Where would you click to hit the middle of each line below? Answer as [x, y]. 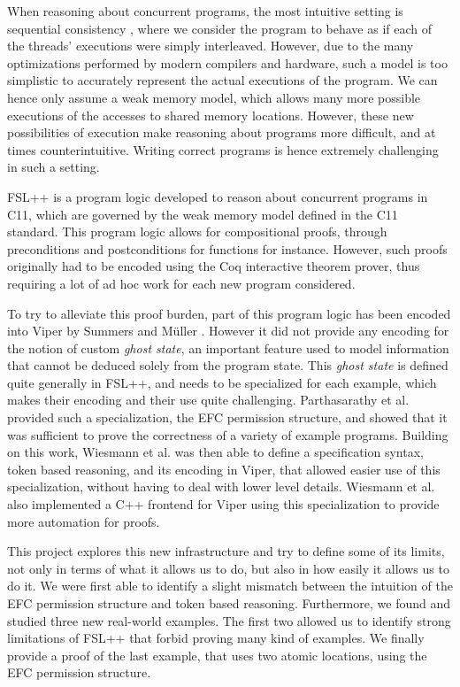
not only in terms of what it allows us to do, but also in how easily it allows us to [228, 568]
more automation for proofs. [84, 521]
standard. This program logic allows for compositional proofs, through [197, 232]
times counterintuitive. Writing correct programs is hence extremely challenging [223, 149]
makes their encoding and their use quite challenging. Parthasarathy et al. [208, 400]
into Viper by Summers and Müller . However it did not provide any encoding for [228, 331]
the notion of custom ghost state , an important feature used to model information [228, 347]
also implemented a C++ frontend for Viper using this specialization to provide [223, 504]
